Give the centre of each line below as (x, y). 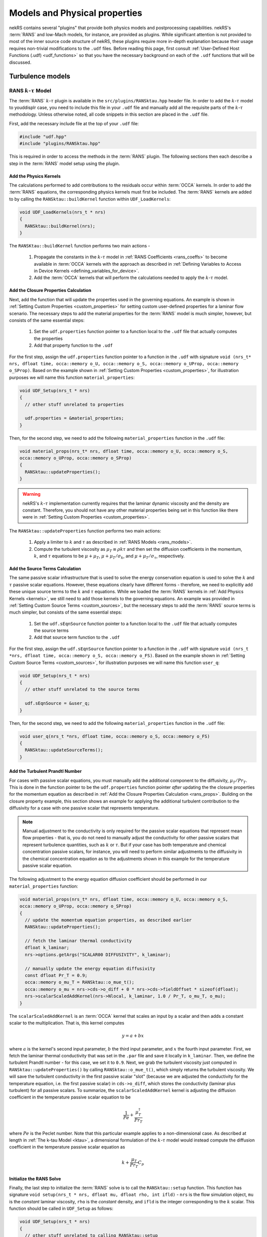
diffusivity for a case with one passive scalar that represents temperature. (84, 808)
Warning (31, 494)
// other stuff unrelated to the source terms (82, 690)
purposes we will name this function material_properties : (72, 377)
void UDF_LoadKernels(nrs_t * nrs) (63, 212)
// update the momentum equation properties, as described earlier (108, 920)
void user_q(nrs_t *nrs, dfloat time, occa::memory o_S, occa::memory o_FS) (115, 736)
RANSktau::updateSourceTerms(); (64, 750)
